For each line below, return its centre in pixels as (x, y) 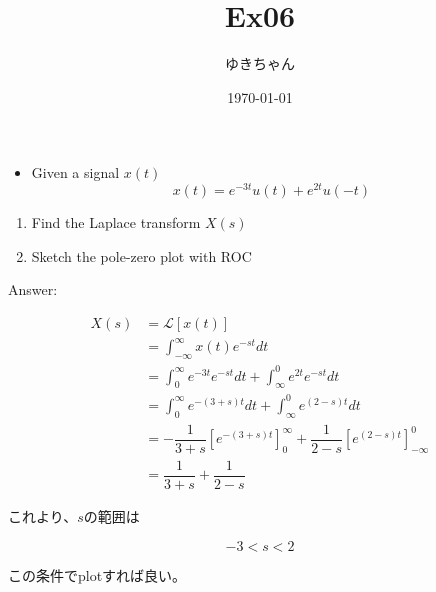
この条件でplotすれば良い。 (97, 574)
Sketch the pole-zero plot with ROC (141, 255)
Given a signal (75, 172)
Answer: (33, 289)
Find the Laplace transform (116, 221)
